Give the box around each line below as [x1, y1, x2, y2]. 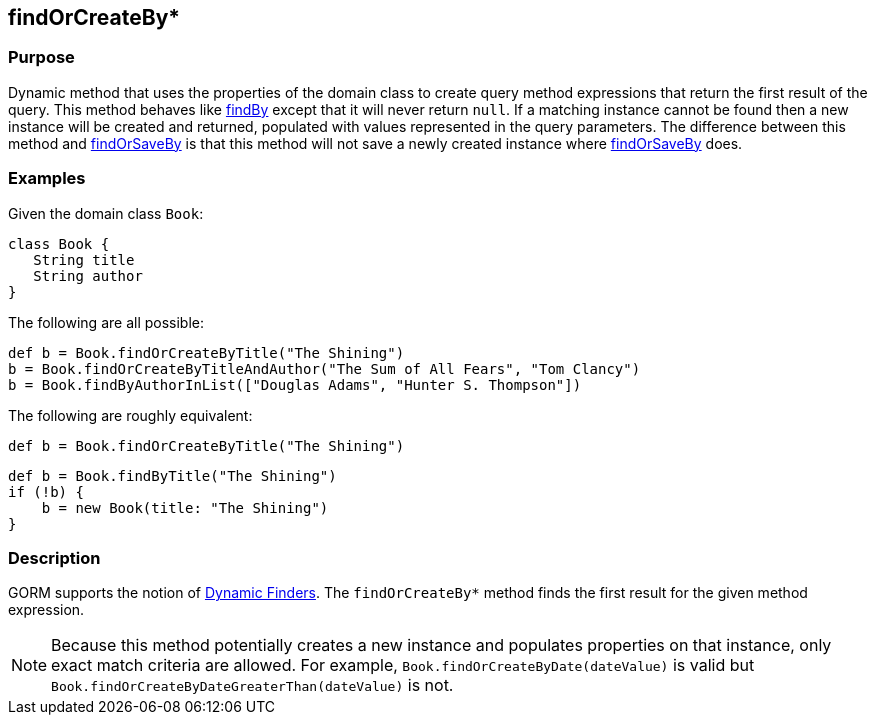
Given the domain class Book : [8, 204, 204, 222]
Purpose [8, 47, 75, 68]
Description [8, 547, 101, 568]
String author [33, 267, 143, 284]
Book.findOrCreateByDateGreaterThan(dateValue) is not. [51, 675, 454, 696]
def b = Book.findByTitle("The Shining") [8, 467, 337, 484]
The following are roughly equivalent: [8, 406, 253, 424]
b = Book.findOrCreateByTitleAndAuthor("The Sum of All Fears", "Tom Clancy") [8, 360, 641, 377]
